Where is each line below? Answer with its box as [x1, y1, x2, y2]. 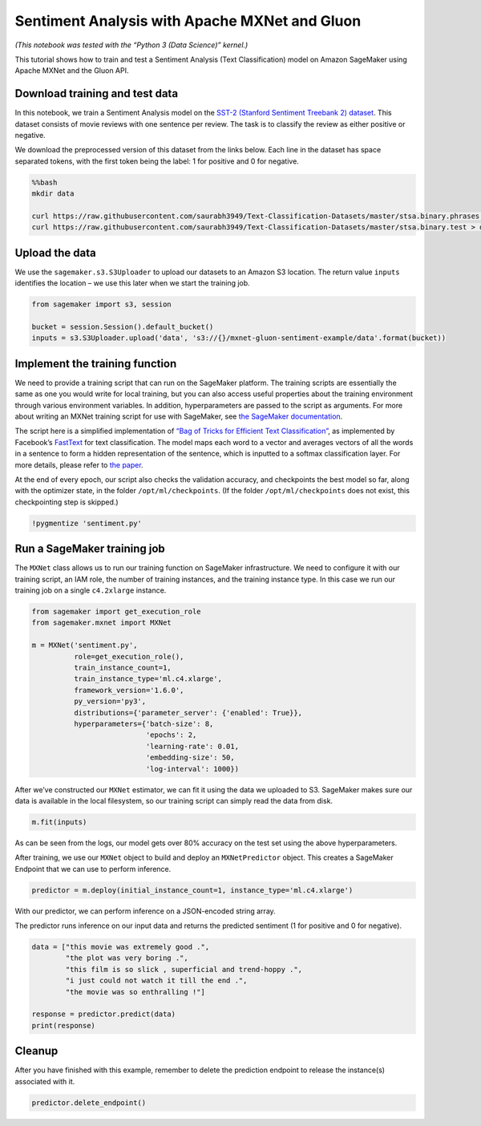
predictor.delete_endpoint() [31, 1098, 147, 1107]
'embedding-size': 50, [145, 753, 236, 762]
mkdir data [31, 189, 75, 198]
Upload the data [14, 245, 96, 260]
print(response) [31, 1021, 96, 1030]
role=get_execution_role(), [73, 652, 184, 661]
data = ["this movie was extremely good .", [31, 942, 210, 951]
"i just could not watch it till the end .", [65, 976, 248, 986]
